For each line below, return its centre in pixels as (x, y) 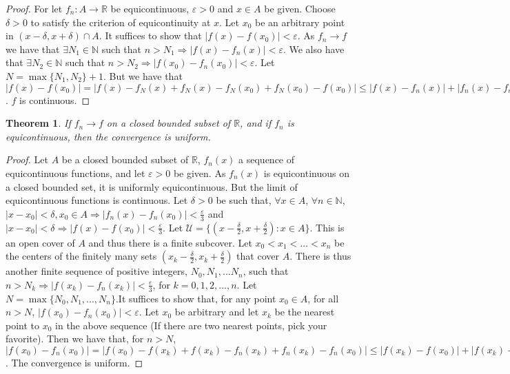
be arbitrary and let (217, 312)
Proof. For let (34, 8)
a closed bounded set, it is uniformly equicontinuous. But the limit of (152, 186)
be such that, (244, 200)
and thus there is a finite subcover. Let (170, 242)
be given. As (200, 173)
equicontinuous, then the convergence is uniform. (108, 136)
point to (23, 325)
